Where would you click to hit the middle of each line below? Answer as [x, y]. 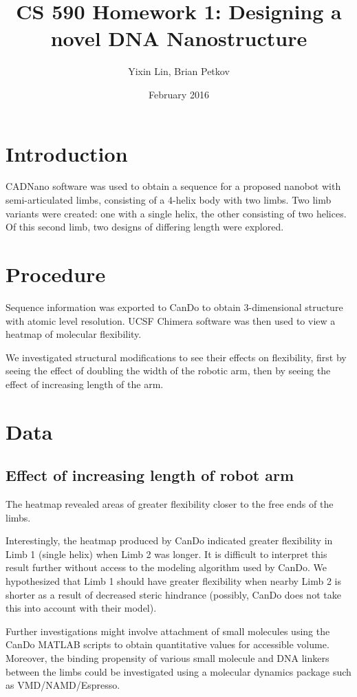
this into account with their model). [81, 608]
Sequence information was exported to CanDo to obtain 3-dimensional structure [174, 307]
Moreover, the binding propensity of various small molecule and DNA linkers [167, 658]
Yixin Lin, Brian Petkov [179, 71]
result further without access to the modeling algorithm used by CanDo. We [166, 567]
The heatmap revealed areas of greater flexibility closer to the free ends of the [170, 504]
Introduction [67, 153]
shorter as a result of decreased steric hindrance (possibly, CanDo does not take [173, 594]
